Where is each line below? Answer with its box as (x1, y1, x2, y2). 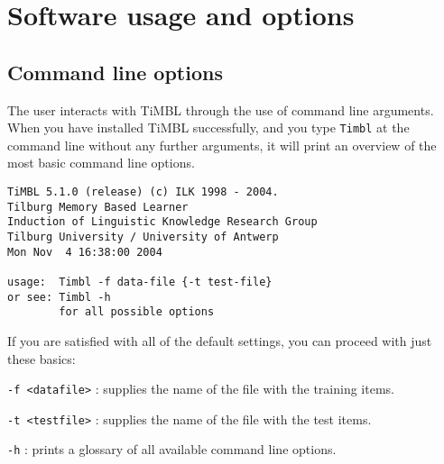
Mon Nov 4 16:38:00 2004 (7, 245, 162, 259)
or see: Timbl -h (7, 290, 111, 304)
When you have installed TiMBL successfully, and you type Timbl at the (7, 118, 410, 137)
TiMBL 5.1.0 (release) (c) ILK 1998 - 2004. (7, 186, 279, 199)
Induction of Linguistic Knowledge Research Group (7, 215, 318, 229)
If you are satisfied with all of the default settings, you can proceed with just (7, 331, 432, 350)
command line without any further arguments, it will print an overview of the (7, 135, 437, 154)
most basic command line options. (7, 153, 195, 172)
